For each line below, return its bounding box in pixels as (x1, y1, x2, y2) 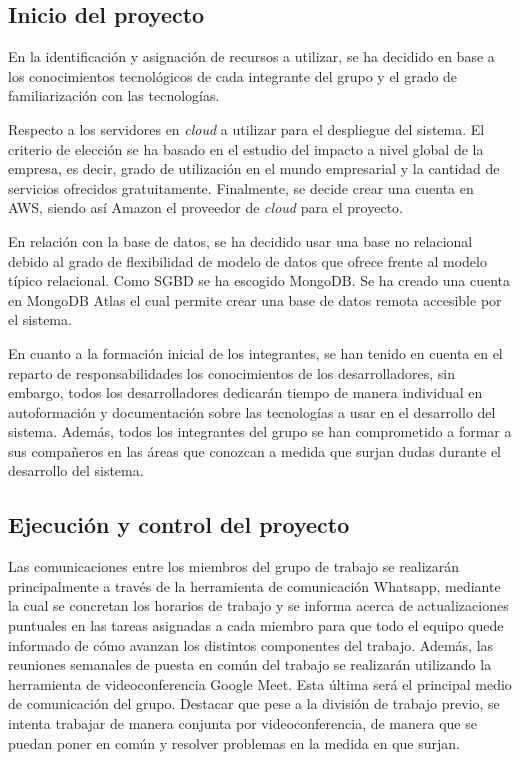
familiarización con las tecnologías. (8, 85, 220, 106)
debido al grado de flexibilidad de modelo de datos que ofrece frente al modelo (8, 250, 487, 271)
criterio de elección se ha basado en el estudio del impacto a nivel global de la (8, 138, 484, 159)
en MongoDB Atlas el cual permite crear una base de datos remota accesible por (8, 289, 502, 310)
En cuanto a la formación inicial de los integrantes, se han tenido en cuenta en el (8, 342, 503, 363)
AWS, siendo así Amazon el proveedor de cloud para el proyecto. (8, 197, 403, 218)
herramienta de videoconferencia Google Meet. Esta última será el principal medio (8, 673, 512, 694)
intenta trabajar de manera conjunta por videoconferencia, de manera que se (8, 713, 477, 734)
